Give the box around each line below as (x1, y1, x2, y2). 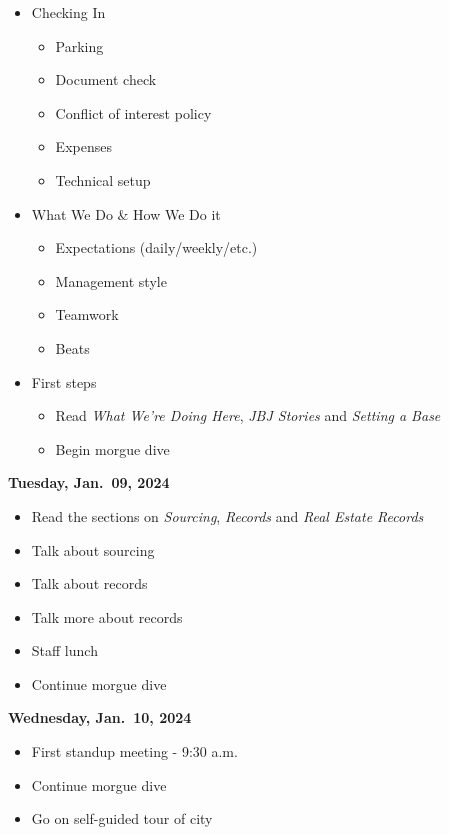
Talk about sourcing (31, 539, 155, 560)
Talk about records (31, 573, 148, 594)
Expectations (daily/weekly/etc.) (55, 237, 258, 258)
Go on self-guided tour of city (31, 808, 213, 829)
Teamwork (55, 304, 119, 325)
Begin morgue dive (55, 438, 170, 459)
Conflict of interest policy (55, 102, 212, 123)
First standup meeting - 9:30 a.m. (31, 741, 238, 762)
